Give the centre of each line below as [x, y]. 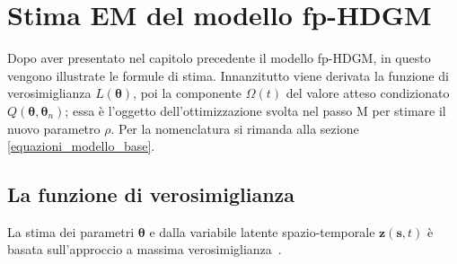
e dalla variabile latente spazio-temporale [262, 231]
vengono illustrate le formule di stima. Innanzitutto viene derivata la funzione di [228, 75]
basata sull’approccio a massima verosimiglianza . [145, 249]
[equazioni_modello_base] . [81, 146]
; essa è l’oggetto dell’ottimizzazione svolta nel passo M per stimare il [255, 110]
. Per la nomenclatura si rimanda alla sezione [235, 128]
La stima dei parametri [71, 231]
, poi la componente [188, 93]
